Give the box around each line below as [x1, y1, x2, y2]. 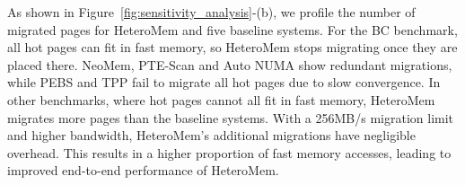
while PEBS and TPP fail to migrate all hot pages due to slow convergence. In [7, 73, 441, 92]
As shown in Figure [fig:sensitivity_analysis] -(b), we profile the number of [7, 3, 416, 21]
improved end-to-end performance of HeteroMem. [7, 161, 279, 180]
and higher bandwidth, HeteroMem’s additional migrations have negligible [7, 126, 416, 145]
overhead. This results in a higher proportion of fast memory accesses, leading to [7, 143, 452, 162]
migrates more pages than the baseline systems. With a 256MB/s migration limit [7, 108, 454, 127]
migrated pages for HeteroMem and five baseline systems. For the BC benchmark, [7, 20, 458, 39]
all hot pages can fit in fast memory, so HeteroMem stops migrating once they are [7, 38, 458, 57]
